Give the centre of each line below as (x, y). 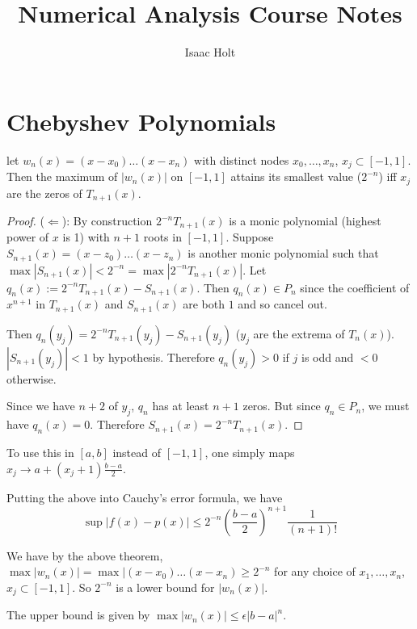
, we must (385, 406)
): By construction (107, 221)
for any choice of (315, 571)
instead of (137, 452)
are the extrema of (299, 333)
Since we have (41, 406)
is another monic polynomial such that (283, 253)
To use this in (40, 452)
